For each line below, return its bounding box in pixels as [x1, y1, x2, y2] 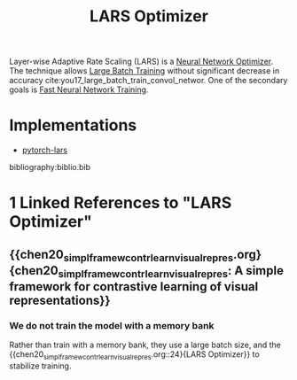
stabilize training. [9, 361, 72, 371]
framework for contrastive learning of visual [9, 279, 259, 294]
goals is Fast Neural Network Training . [9, 84, 149, 95]
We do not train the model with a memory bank [9, 320, 215, 331]
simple [245, 263, 284, 278]
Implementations [9, 115, 137, 136]
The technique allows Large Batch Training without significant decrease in [9, 66, 280, 76]
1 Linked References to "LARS [9, 193, 232, 213]
